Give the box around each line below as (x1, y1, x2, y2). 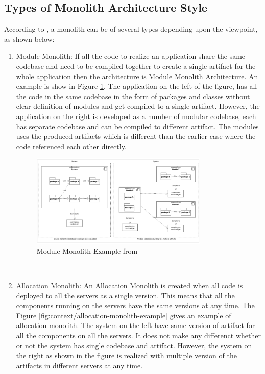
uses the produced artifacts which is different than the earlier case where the (16, 131, 256, 142)
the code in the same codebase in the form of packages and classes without (16, 90, 250, 101)
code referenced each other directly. (16, 141, 127, 151)
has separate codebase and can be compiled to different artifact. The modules (16, 121, 259, 131)
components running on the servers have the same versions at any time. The (16, 300, 255, 311)
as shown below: (4, 33, 55, 44)
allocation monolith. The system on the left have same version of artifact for (16, 320, 255, 331)
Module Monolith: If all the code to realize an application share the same (16, 51, 246, 61)
